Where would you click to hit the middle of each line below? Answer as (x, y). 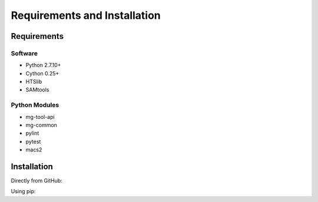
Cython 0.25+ (42, 73)
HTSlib (34, 82)
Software (24, 53)
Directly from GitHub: (37, 181)
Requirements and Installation (86, 15)
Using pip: (23, 191)
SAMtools (37, 90)
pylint (32, 133)
